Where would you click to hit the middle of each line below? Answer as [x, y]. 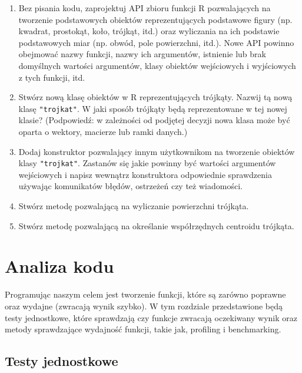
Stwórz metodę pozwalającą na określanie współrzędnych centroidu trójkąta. [156, 225]
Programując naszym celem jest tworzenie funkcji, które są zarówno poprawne [145, 294]
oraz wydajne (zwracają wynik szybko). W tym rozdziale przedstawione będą [144, 306]
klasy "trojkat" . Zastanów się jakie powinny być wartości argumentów [147, 163]
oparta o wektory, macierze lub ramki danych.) [103, 131]
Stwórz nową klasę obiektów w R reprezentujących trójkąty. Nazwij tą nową [155, 97]
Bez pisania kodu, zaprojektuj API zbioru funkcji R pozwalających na [145, 8]
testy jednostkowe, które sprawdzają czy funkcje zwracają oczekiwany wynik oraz [151, 317]
